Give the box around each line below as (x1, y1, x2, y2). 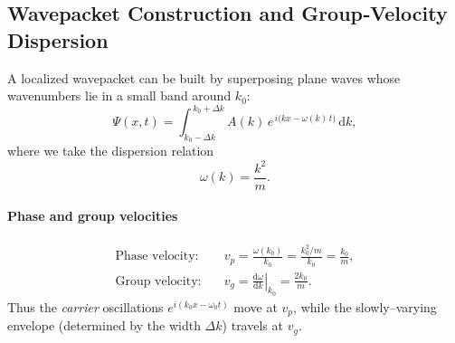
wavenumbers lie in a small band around (7, 86, 232, 105)
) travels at (222, 316, 283, 335)
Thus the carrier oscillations (7, 297, 164, 316)
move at (233, 297, 278, 316)
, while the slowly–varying (293, 297, 437, 316)
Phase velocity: (115, 250, 199, 263)
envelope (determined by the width (7, 316, 201, 335)
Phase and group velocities (7, 206, 178, 225)
